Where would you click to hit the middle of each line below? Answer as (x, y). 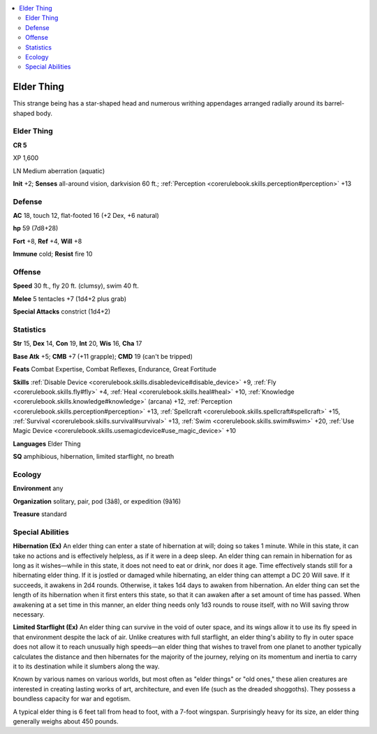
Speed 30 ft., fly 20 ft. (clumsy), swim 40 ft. (76, 286)
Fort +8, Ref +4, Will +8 (47, 241)
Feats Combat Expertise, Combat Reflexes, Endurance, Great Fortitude (114, 369)
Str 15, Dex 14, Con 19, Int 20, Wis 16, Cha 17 (77, 344)
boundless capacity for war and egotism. (72, 699)
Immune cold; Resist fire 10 (53, 254)
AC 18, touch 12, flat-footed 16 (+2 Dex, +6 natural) (86, 216)
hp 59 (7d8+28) (36, 228)
